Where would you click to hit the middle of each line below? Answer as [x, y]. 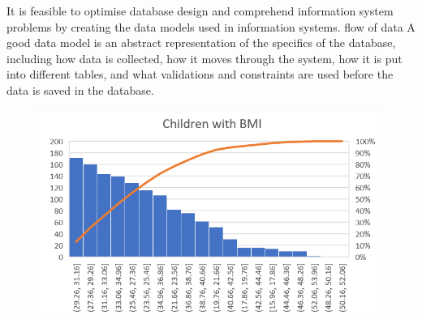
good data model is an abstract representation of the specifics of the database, [201, 43]
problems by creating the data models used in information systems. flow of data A [211, 26]
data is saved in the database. [80, 89]
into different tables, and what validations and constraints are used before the [200, 74]
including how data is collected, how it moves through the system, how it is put [205, 58]
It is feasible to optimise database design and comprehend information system [200, 11]
